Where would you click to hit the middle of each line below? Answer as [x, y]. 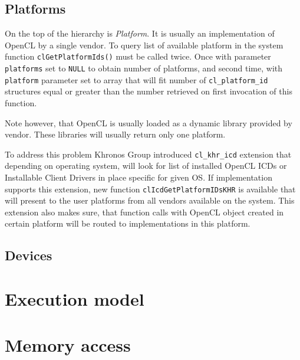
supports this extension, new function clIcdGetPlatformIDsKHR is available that [150, 189]
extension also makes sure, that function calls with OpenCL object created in [144, 212]
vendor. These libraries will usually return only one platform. [115, 134]
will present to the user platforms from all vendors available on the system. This [150, 200]
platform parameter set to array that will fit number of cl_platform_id [136, 79]
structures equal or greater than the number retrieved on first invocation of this [149, 91]
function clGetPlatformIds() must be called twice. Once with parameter [138, 56]
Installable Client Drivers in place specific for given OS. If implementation [139, 177]
